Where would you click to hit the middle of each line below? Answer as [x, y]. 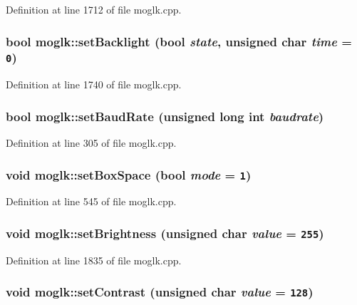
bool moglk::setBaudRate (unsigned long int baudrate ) [165, 116]
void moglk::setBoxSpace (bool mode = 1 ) [129, 174]
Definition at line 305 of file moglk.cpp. [91, 143]
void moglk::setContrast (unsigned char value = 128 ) [160, 292]
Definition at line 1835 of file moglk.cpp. [94, 260]
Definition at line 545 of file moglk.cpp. [91, 201]
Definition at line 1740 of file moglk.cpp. [94, 84]
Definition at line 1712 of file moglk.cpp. [94, 9]
